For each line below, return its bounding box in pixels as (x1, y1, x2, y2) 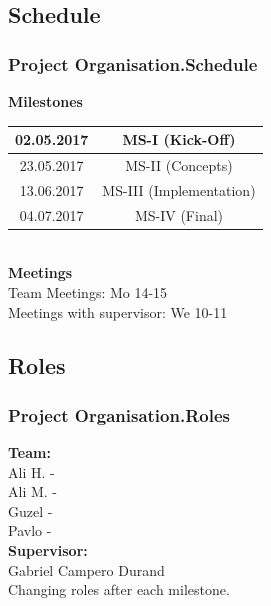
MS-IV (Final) (134, 204, 224, 225)
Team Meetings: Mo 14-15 (8, 281, 168, 302)
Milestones (8, 91, 83, 111)
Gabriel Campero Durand (8, 559, 165, 580)
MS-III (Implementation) (102, 179, 256, 200)
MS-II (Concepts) (125, 154, 233, 175)
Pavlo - (8, 520, 52, 541)
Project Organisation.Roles (8, 402, 230, 427)
